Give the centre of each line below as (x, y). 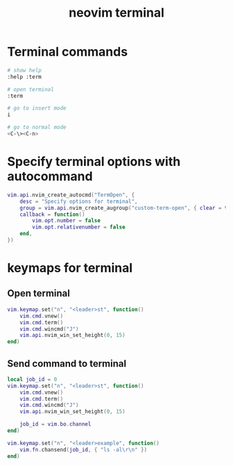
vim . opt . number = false (66, 221)
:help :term (24, 77)
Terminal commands (68, 52)
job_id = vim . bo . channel (55, 424)
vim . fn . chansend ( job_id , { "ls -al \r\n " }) (84, 449)
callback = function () (52, 214)
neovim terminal (116, 13)
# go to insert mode (37, 108)
